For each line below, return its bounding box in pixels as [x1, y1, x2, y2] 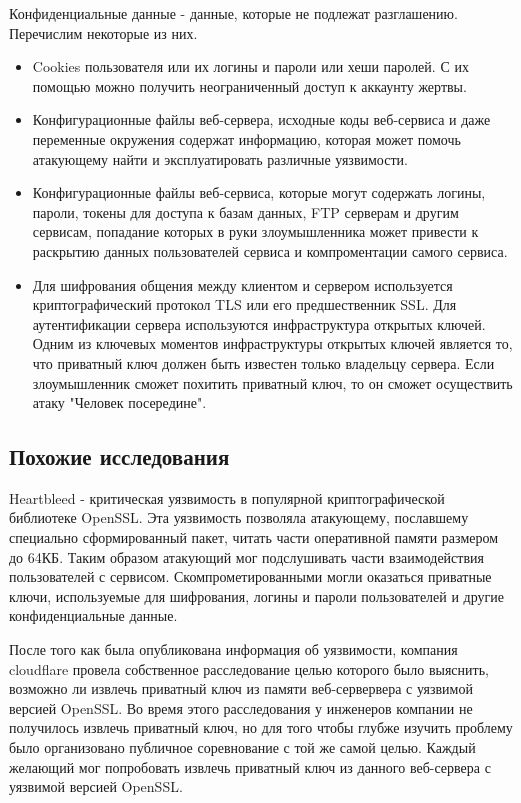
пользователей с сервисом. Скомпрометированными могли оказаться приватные [9, 566, 492, 587]
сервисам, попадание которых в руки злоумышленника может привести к [32, 221, 479, 242]
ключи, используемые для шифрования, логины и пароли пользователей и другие [9, 585, 504, 606]
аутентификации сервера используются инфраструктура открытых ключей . [32, 313, 486, 334]
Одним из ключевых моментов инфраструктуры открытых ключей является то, [32, 333, 513, 354]
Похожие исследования [9, 441, 230, 472]
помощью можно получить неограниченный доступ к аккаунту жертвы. [32, 75, 467, 96]
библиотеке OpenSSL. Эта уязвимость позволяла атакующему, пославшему [9, 507, 469, 528]
